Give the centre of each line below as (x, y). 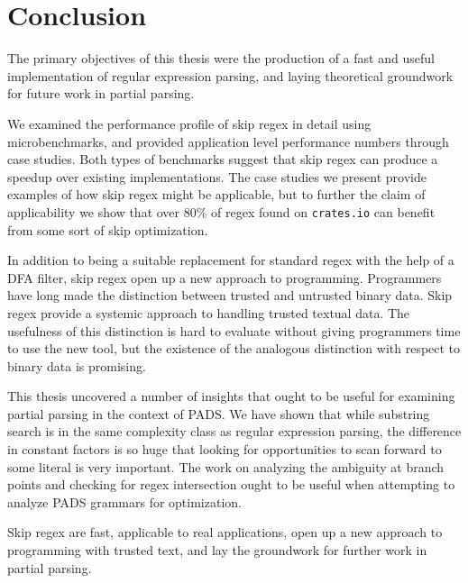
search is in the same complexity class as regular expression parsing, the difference (234, 431)
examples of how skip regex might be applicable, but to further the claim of (216, 194)
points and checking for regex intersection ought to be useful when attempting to (231, 484)
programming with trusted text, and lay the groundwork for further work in (217, 550)
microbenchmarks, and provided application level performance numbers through (228, 141)
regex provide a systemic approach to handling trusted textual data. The (209, 312)
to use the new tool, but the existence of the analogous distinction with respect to (234, 348)
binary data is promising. (77, 365)
